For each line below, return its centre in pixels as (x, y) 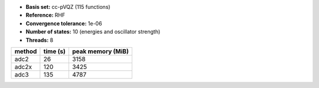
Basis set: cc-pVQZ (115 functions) (68, 7)
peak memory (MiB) (100, 51)
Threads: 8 (39, 40)
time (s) (55, 51)
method (26, 51)
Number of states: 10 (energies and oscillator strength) (93, 32)
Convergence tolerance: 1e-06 (64, 23)
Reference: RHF (45, 15)
